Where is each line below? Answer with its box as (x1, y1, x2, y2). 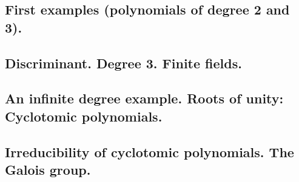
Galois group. (5, 160, 91, 178)
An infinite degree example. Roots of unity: (5, 89, 284, 108)
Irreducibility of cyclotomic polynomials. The (5, 142, 294, 161)
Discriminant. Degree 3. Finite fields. (5, 53, 242, 72)
